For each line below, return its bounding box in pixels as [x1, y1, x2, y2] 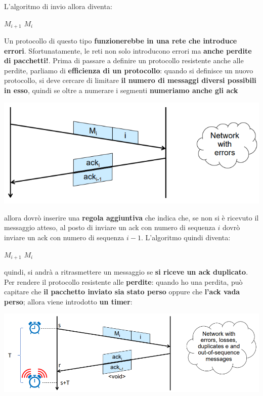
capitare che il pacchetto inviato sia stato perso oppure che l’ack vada [4, 286, 240, 297]
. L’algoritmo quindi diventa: [141, 232, 231, 242]
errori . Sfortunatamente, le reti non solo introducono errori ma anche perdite [4, 45, 252, 56]
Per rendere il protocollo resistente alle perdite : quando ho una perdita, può [4, 276, 243, 287]
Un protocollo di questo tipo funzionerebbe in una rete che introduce [4, 35, 237, 46]
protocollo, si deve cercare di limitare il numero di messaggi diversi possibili [4, 75, 256, 85]
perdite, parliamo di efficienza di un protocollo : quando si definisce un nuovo [4, 65, 253, 75]
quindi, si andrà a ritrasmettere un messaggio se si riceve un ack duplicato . [4, 266, 248, 277]
